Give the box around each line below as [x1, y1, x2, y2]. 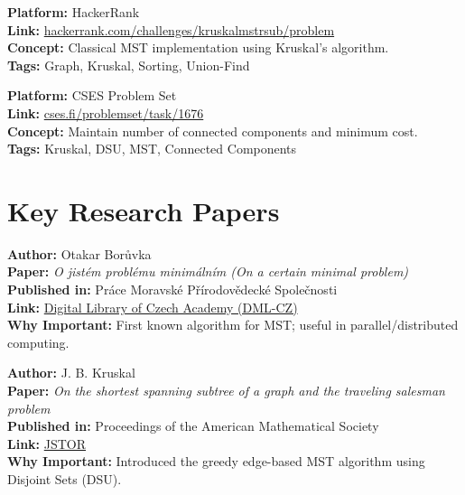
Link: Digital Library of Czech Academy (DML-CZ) [7, 297, 298, 316]
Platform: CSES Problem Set [7, 86, 177, 105]
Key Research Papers [7, 191, 280, 229]
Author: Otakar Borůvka [7, 244, 152, 263]
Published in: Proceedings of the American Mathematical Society [7, 416, 379, 435]
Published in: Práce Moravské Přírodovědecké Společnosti [7, 280, 338, 299]
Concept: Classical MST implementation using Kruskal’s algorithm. [7, 38, 389, 57]
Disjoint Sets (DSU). [7, 470, 122, 488]
